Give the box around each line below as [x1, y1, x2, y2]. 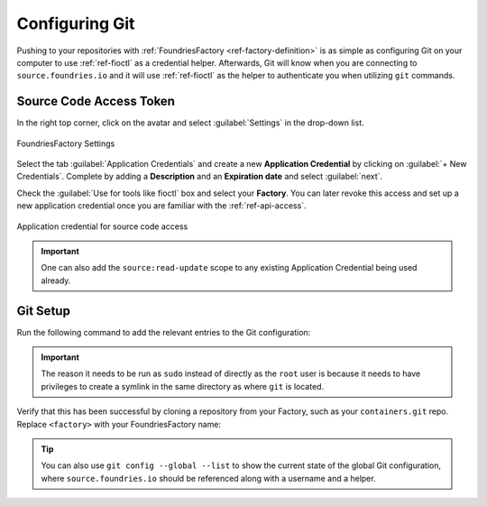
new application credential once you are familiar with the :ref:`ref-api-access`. [16, 200, 307, 211]
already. [41, 275, 71, 286]
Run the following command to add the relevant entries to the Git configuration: [16, 327, 311, 337]
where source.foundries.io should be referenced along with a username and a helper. [41, 473, 376, 483]
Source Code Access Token [16, 94, 176, 109]
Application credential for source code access [16, 221, 188, 232]
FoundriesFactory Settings [16, 138, 115, 149]
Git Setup [16, 303, 71, 318]
